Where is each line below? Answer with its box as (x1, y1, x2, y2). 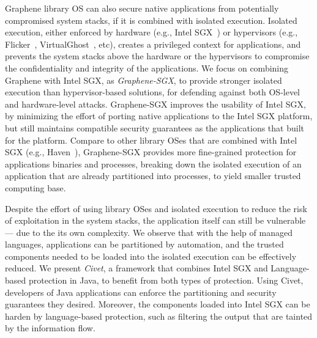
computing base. (5, 181, 66, 194)
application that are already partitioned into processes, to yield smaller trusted (5, 169, 301, 182)
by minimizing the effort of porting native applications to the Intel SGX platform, (5, 109, 313, 122)
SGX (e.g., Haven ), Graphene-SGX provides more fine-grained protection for (5, 145, 297, 158)
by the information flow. (5, 321, 95, 334)
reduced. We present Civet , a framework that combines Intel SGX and (5, 262, 268, 274)
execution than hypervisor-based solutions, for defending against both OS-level (5, 86, 300, 98)
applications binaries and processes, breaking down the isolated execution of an (5, 157, 302, 170)
